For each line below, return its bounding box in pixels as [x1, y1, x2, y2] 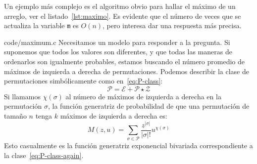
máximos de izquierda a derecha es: [60, 111, 167, 121]
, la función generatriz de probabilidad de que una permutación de [48, 101, 250, 111]
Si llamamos [4, 91, 41, 101]
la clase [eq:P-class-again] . [4, 150, 84, 161]
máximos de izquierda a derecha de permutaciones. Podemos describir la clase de [4, 66, 249, 76]
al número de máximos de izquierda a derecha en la [65, 91, 221, 101]
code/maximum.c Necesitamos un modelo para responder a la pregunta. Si [4, 37, 230, 47]
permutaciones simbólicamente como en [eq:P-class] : [4, 76, 163, 86]
